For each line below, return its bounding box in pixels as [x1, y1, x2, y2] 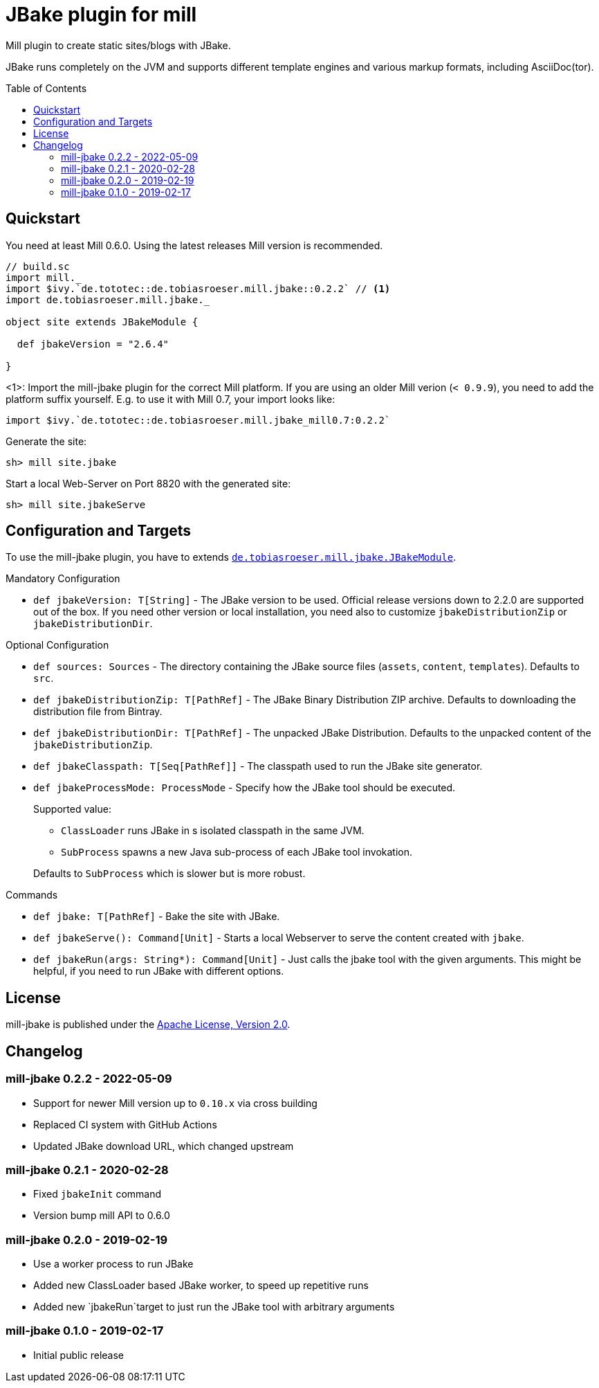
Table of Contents [6, 82, 87, 94]
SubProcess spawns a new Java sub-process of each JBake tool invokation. [61, 846, 413, 858]
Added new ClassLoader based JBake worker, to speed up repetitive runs [33, 1279, 369, 1291]
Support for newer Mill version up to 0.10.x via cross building [33, 1097, 317, 1109]
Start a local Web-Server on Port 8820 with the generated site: [6, 477, 291, 489]
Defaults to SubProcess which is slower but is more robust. [33, 867, 306, 880]
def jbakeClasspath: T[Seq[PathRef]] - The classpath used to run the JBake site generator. [33, 760, 483, 773]
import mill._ [6, 271, 82, 283]
